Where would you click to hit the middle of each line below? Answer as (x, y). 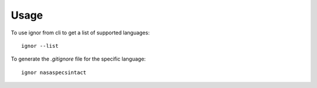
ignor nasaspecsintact (54, 72)
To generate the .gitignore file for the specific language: (78, 59)
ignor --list (40, 46)
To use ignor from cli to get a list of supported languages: (80, 33)
